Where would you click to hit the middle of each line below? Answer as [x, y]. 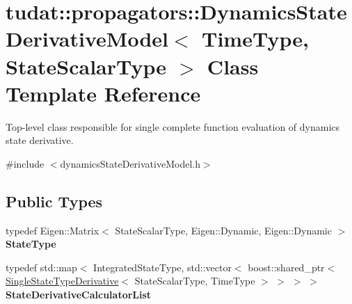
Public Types [54, 201]
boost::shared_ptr [286, 267]
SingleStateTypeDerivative [62, 281]
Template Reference [103, 93]
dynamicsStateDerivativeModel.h [130, 163]
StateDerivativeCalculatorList [79, 295]
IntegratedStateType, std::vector [162, 267]
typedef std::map [41, 267]
